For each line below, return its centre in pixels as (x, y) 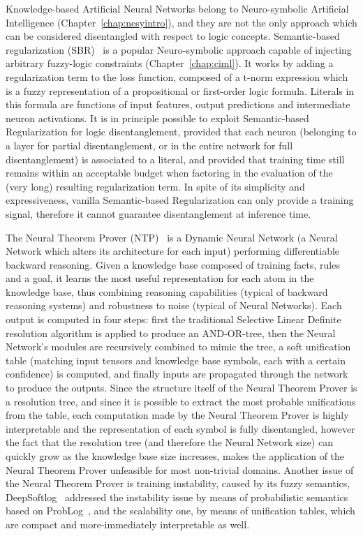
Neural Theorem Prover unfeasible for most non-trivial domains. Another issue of (180, 469)
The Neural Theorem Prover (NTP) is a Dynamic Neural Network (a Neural (172, 237)
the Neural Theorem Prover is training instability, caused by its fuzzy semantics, (178, 483)
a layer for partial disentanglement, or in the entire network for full (149, 145)
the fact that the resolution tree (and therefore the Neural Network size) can (169, 442)
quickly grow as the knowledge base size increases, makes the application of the (175, 456)
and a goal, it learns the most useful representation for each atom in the (160, 278)
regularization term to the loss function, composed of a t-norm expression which (177, 76)
